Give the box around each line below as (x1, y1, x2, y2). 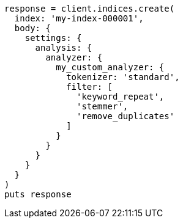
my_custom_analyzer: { (56, 62, 165, 72)
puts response (4, 189, 72, 199)
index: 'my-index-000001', (14, 13, 144, 23)
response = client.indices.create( (4, 4, 175, 13)
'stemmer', (77, 101, 129, 111)
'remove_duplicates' (77, 111, 175, 121)
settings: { (24, 33, 82, 43)
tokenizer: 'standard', (66, 72, 180, 82)
